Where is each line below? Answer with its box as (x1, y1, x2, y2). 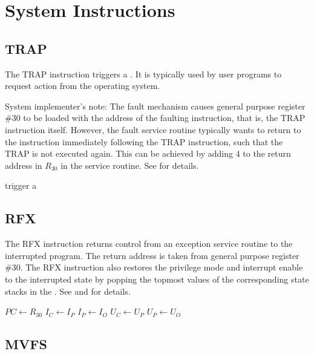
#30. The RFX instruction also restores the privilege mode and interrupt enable (5, 261, 303, 274)
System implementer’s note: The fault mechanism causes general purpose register (5, 99, 306, 112)
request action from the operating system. (5, 79, 160, 92)
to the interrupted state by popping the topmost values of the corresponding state (5, 272, 309, 285)
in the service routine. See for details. (61, 159, 199, 171)
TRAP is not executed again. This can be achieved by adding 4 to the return (5, 147, 291, 160)
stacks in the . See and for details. (5, 284, 131, 297)
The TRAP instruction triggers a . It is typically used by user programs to (5, 67, 282, 80)
